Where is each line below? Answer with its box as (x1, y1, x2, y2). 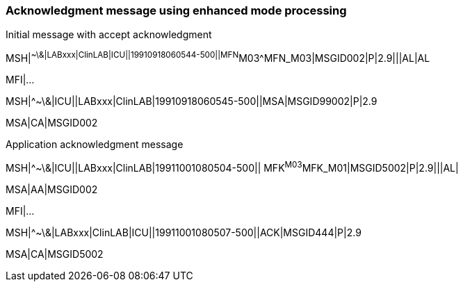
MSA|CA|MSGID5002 (6, 247, 104, 260)
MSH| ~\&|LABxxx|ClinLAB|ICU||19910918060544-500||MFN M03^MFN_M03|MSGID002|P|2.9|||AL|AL (6, 50, 430, 65)
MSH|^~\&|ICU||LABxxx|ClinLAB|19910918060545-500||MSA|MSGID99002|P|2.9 (6, 95, 377, 108)
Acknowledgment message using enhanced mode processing (6, 3, 347, 17)
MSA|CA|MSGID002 (6, 117, 98, 129)
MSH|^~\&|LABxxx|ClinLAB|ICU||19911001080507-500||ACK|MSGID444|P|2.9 (6, 226, 362, 238)
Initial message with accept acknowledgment (6, 28, 212, 41)
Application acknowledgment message (6, 138, 184, 151)
